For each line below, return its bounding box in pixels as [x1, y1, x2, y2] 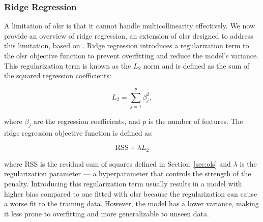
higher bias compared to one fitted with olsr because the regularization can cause [4, 188, 257, 199]
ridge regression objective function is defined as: [4, 127, 153, 138]
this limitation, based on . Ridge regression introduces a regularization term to [4, 40, 249, 51]
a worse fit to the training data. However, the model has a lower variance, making [4, 198, 259, 209]
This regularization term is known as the [4, 60, 131, 71]
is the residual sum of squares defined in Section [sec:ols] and [40, 158, 231, 169]
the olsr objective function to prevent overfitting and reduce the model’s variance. [4, 50, 259, 60]
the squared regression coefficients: [4, 70, 111, 81]
